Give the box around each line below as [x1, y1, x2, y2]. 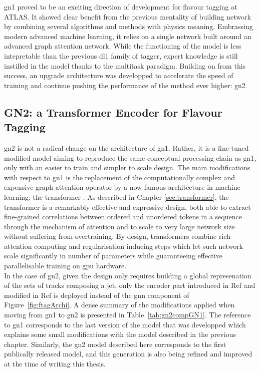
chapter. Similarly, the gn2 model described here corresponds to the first [4, 338, 226, 349]
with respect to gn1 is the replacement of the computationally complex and [4, 172, 235, 182]
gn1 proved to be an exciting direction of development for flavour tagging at [4, 2, 237, 12]
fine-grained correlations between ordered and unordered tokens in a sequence [4, 211, 242, 222]
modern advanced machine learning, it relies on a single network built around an [4, 31, 251, 41]
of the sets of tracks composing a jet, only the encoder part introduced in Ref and [4, 280, 255, 290]
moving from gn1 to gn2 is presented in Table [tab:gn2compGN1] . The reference [4, 309, 251, 320]
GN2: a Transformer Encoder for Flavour [4, 104, 222, 120]
